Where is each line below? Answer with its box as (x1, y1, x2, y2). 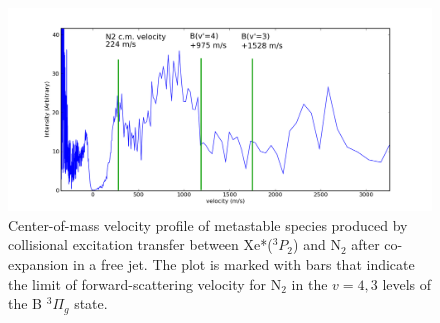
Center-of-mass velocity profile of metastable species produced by (8, 214, 408, 235)
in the (291, 273, 328, 294)
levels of (382, 273, 432, 294)
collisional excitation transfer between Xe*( (8, 234, 273, 255)
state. (74, 293, 108, 314)
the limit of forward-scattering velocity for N (8, 273, 282, 294)
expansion (8, 254, 69, 275)
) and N (293, 234, 341, 255)
